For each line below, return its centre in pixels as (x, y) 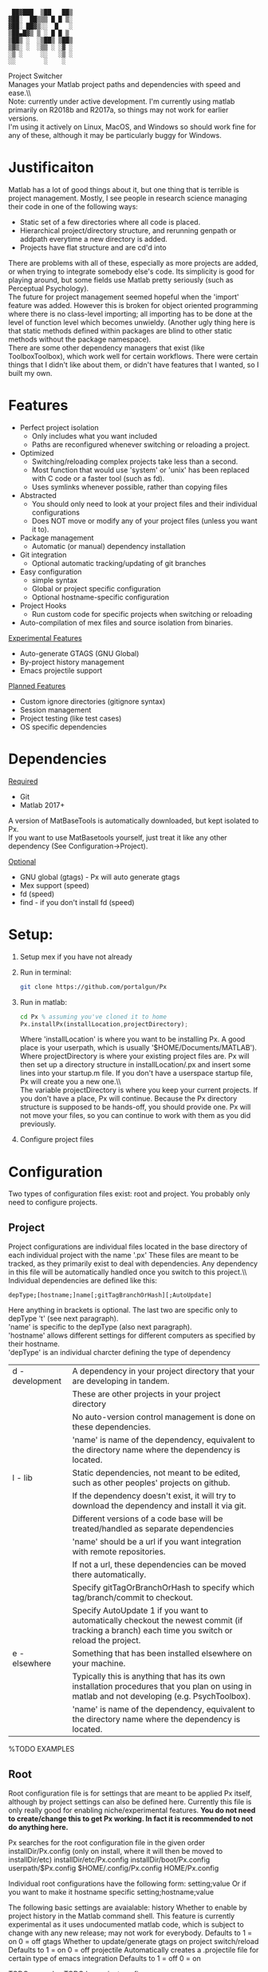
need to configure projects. (53, 1203)
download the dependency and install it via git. (159, 1506)
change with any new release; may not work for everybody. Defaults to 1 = (130, 1933)
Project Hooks (43, 605)
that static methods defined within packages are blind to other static (120, 330)
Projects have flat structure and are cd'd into (93, 247)
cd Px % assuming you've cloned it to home (93, 1017)
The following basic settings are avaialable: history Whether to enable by (128, 1907)
